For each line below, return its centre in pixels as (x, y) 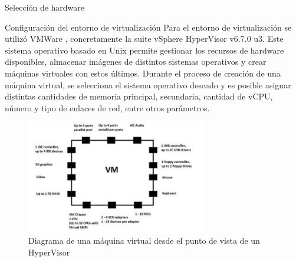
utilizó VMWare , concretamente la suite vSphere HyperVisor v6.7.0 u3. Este (144, 39)
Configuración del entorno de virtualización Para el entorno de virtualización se (148, 27)
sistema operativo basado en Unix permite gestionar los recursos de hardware (144, 50)
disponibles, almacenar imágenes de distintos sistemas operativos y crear (136, 62)
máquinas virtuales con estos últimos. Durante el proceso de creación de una (143, 73)
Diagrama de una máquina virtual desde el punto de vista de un (144, 241)
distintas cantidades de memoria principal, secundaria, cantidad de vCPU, (139, 96)
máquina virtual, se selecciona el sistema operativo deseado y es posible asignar (148, 84)
